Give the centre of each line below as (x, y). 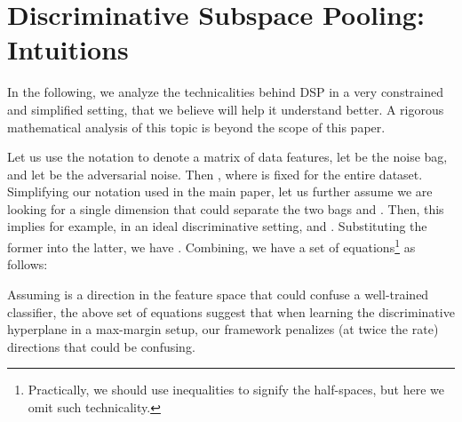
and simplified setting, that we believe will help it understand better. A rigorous (226, 109)
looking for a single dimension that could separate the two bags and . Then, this (226, 208)
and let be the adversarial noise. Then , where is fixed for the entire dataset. (215, 174)
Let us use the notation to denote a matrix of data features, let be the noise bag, (227, 157)
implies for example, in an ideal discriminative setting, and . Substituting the (217, 226)
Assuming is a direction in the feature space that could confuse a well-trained (218, 294)
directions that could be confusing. (101, 346)
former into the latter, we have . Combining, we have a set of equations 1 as (211, 246)
